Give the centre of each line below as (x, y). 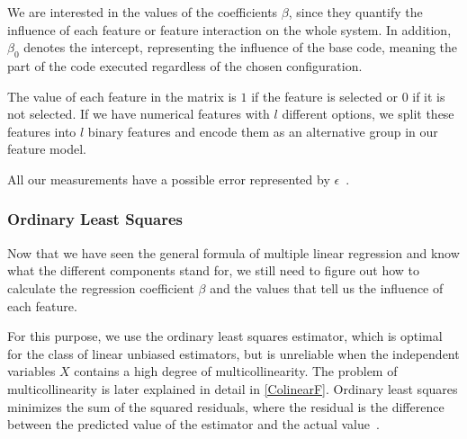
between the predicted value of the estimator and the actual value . (193, 424)
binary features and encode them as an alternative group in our (263, 131)
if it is (429, 96)
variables (31, 371)
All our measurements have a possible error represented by (169, 179)
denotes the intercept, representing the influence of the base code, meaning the (241, 47)
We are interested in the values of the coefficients (143, 12)
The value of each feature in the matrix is (122, 96)
